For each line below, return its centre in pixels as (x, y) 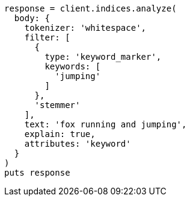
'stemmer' (57, 105)
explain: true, (60, 134)
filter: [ (47, 37)
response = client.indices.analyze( (90, 8)
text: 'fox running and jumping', (106, 124)
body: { (32, 18)
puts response (37, 173)
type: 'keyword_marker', (103, 57)
